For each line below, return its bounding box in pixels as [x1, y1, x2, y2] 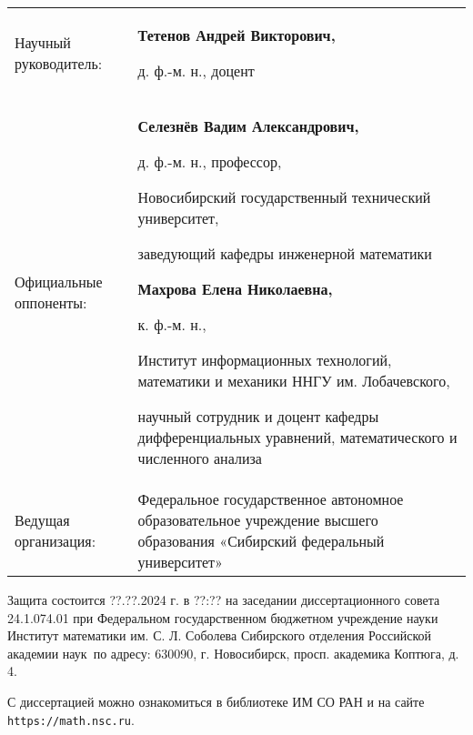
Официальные [15, 271, 103, 292]
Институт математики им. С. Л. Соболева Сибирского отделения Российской [7, 626, 432, 645]
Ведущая [15, 509, 70, 530]
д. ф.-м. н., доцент [137, 60, 255, 81]
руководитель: [15, 53, 103, 74]
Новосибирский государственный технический [137, 186, 431, 207]
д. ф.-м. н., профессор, [137, 151, 282, 172]
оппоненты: [15, 292, 87, 313]
